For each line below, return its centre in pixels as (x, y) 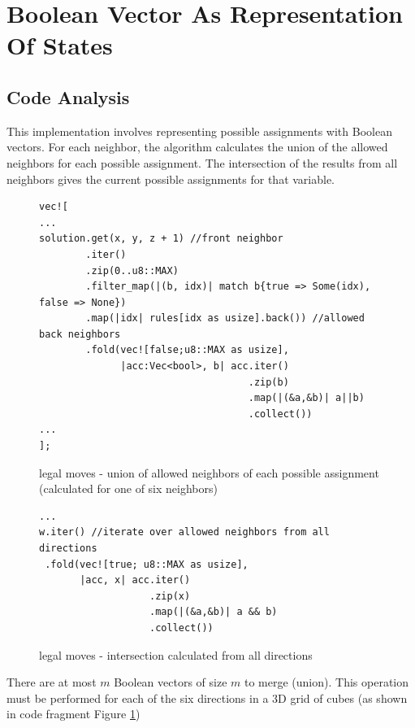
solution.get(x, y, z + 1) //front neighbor (161, 239)
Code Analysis (68, 96)
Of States (60, 45)
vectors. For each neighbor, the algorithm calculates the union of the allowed (197, 147)
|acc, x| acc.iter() (135, 580)
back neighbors (80, 334)
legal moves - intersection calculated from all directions (176, 654)
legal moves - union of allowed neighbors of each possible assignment (209, 472)
